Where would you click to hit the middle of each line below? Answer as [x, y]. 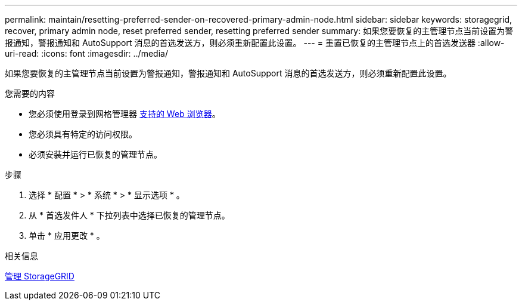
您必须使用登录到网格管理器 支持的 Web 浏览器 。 [125, 114]
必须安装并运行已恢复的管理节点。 [95, 154]
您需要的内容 [30, 93]
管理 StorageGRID [40, 276]
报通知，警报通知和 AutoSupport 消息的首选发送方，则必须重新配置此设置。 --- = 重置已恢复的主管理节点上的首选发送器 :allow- [255, 43]
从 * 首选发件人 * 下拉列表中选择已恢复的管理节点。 [129, 215]
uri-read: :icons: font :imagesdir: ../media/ [86, 53]
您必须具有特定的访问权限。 [83, 134]
